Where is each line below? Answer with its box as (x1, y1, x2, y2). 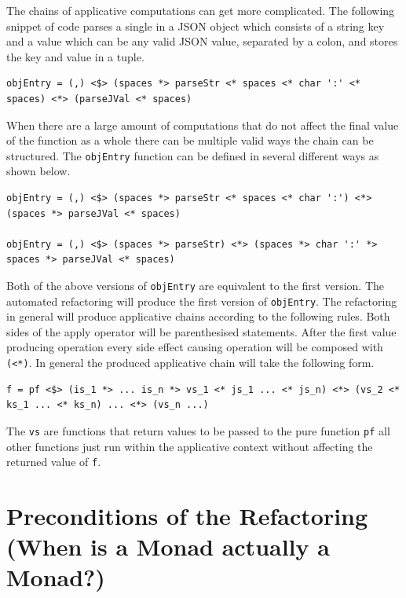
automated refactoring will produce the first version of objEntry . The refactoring (6, 292, 397, 309)
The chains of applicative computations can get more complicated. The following (6, 2, 395, 18)
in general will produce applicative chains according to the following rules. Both (6, 308, 390, 325)
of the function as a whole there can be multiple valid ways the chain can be (6, 132, 374, 149)
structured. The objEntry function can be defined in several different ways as (6, 147, 379, 163)
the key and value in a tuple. (6, 48, 144, 64)
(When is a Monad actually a (6, 530, 330, 563)
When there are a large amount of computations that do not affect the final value (6, 116, 399, 133)
